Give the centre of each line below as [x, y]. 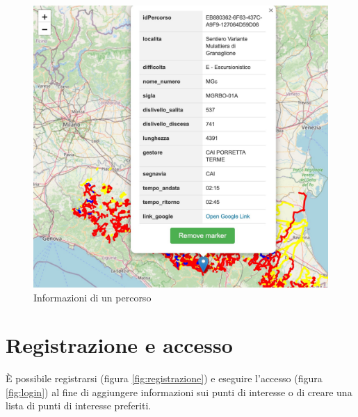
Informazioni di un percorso [92, 297]
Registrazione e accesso [119, 345]
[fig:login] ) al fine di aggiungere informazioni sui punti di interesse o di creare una [179, 392]
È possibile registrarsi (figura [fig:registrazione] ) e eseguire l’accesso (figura [164, 378]
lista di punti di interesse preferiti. [79, 406]
